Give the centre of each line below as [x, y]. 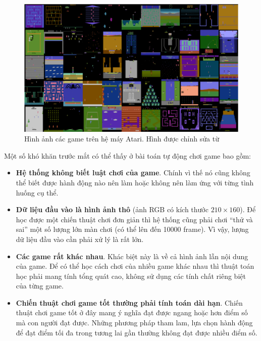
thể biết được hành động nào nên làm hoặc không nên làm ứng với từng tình [135, 182]
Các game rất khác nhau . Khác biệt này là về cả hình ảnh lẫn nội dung [132, 256]
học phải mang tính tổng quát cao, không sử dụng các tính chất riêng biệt [131, 276]
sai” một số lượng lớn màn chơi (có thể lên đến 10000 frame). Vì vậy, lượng [132, 229]
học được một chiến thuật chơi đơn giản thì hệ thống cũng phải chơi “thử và [134, 219]
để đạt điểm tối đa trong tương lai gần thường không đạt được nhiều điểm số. [137, 332]
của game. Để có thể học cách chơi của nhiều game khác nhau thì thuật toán [135, 266]
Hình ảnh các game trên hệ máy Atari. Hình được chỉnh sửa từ [122, 139]
